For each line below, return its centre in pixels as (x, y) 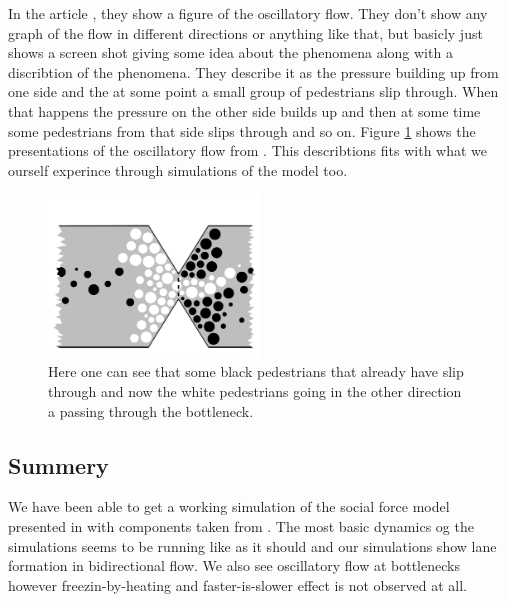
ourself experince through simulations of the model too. (178, 169)
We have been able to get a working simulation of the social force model (229, 506)
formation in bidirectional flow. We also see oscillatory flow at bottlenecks (234, 565)
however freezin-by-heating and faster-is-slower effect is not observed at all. (238, 584)
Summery (58, 464)
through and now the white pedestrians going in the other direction (255, 391)
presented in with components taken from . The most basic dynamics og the (241, 526)
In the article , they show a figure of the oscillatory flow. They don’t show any (248, 13)
